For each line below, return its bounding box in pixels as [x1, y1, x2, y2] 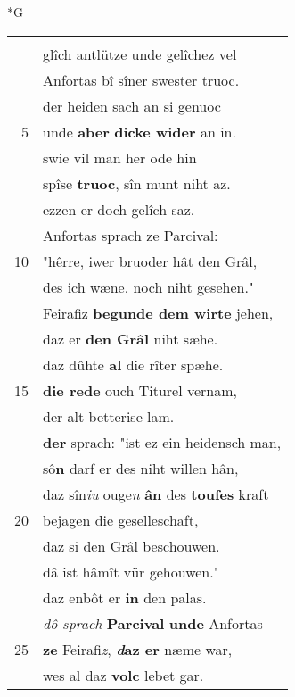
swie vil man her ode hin [43, 146, 197, 168]
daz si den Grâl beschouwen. [43, 535, 220, 556]
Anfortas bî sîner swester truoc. [43, 69, 240, 90]
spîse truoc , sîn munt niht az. [43, 172, 231, 194]
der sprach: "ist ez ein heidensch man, [43, 431, 282, 452]
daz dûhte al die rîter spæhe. [43, 353, 224, 375]
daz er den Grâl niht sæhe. [43, 328, 218, 349]
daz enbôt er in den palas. [43, 586, 207, 608]
